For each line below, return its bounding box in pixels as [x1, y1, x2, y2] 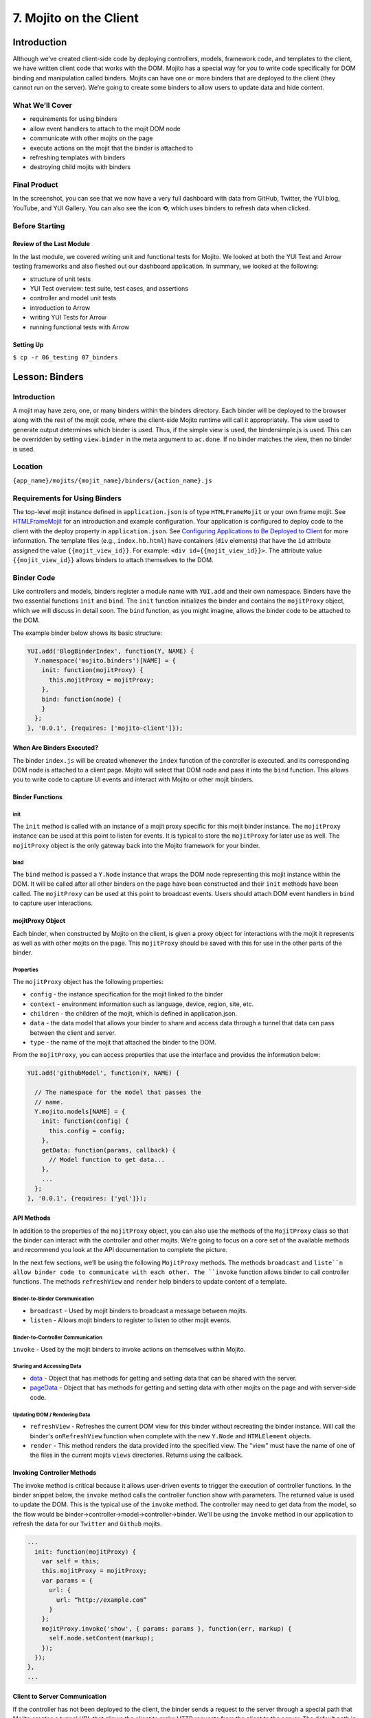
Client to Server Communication [12, 1693, 106, 1701]
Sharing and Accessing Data [12, 1363, 82, 1370]
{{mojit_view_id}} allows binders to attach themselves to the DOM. [12, 555, 214, 564]
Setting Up [12, 340, 44, 348]
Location [12, 462, 43, 471]
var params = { [41, 1576, 93, 1584]
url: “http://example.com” [56, 1596, 147, 1604]
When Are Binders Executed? [12, 744, 99, 752]
